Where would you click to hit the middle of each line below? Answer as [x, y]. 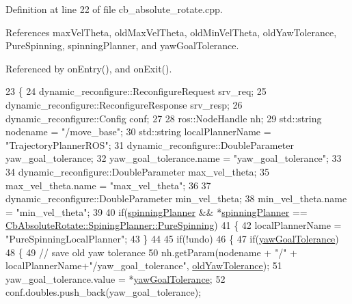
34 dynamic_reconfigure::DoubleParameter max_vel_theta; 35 [137, 171]
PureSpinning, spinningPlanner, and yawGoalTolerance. [122, 45]
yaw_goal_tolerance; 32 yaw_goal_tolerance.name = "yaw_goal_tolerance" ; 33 [174, 158]
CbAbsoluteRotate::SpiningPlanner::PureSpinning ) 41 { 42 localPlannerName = [174, 225]
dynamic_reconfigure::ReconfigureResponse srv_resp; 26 [124, 104]
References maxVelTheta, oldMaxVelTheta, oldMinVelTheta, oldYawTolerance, [171, 32]
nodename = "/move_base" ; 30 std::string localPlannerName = [138, 132]
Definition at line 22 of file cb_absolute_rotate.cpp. [114, 9]
